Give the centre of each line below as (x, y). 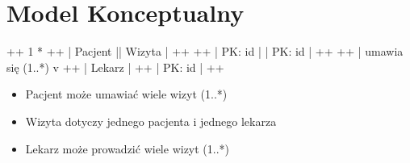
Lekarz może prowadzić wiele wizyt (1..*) (128, 148)
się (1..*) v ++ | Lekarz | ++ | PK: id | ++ (115, 67)
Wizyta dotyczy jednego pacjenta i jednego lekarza (151, 121)
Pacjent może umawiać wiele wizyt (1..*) (126, 94)
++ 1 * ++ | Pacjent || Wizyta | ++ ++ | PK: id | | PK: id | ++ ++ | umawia (205, 51)
